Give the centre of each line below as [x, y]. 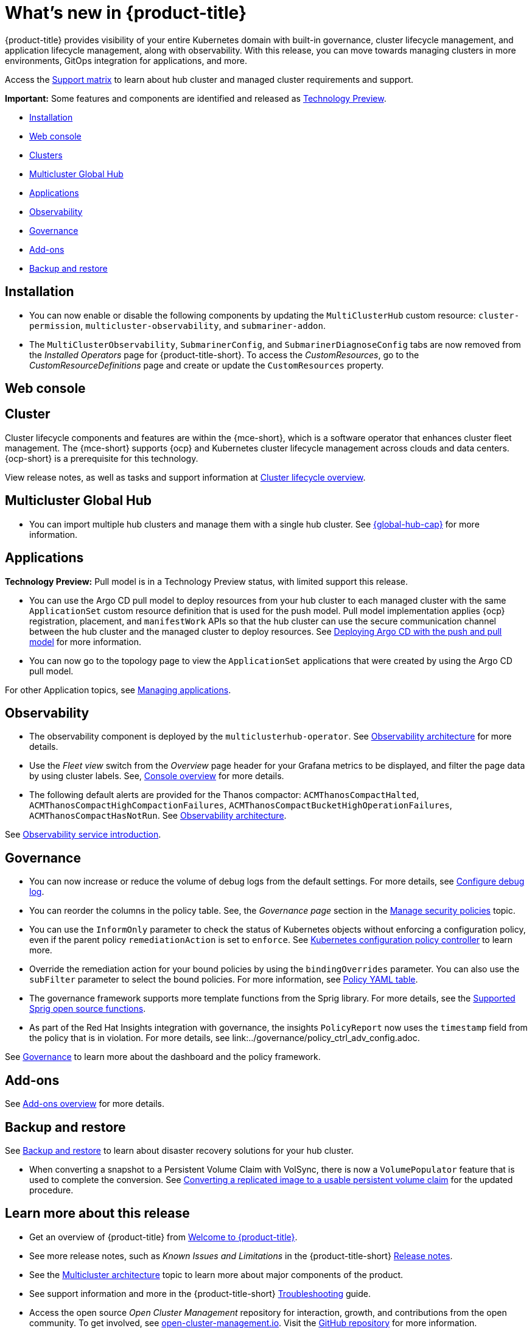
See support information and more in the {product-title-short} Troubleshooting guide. [200, 1293]
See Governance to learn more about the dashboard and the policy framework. [163, 1057]
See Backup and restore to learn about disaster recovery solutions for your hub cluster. [179, 1150]
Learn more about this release [97, 1213]
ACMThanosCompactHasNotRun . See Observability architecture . [158, 816]
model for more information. [86, 641]
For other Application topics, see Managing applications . [118, 690]
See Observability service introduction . [83, 835]
